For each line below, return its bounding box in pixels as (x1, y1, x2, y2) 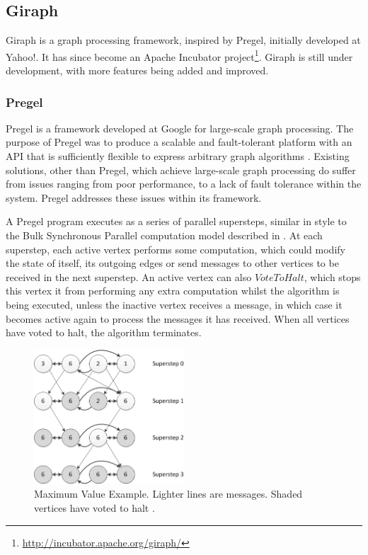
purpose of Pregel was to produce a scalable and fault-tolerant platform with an (6, 135, 352, 149)
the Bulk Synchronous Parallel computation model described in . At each (6, 228, 323, 243)
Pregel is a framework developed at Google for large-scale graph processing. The (6, 120, 354, 135)
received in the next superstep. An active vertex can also (6, 269, 252, 284)
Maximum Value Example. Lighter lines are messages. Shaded (34, 486, 303, 501)
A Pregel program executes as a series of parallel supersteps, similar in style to (6, 214, 347, 229)
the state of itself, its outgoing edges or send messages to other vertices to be (6, 256, 339, 270)
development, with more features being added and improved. (6, 63, 269, 78)
